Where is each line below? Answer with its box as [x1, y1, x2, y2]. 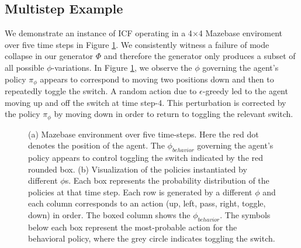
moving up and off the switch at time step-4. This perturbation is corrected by [5, 96, 286, 108]
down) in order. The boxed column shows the [28, 209, 191, 221]
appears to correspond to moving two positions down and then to [40, 73, 274, 85]
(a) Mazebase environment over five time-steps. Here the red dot [28, 128, 259, 140]
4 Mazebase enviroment [198, 27, 282, 39]
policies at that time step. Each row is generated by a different [28, 185, 252, 198]
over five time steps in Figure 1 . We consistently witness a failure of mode [5, 38, 269, 50]
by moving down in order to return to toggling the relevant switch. [54, 108, 293, 120]
